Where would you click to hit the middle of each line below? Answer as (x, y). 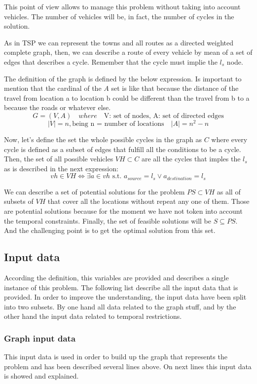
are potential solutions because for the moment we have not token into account (123, 211)
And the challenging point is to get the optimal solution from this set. (110, 230)
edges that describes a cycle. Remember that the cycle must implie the (111, 61)
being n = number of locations (118, 124)
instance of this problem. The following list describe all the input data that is (121, 287)
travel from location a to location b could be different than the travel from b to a (127, 97)
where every (229, 139)
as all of (229, 191)
